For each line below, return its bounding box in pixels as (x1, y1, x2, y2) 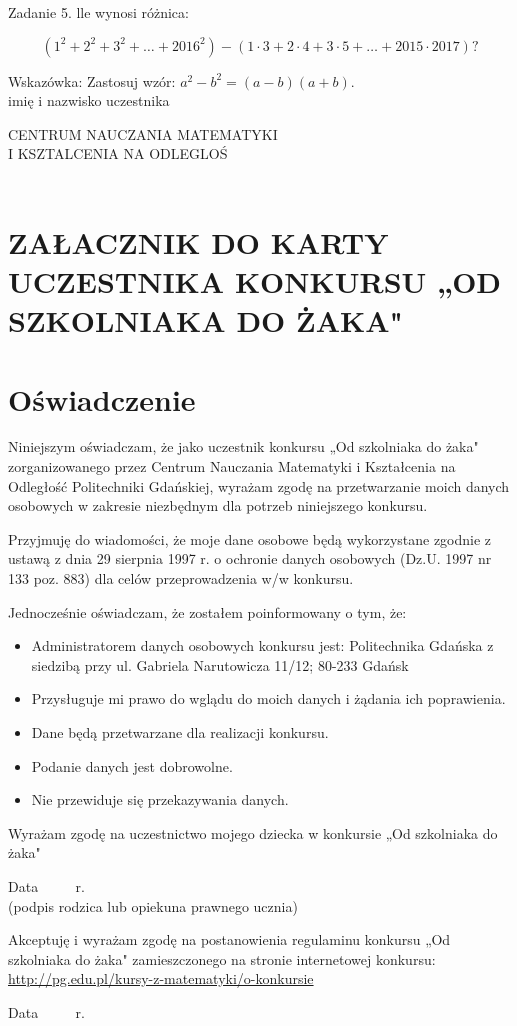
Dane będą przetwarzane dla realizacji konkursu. (31, 721, 329, 742)
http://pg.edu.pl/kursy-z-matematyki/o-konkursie (8, 968, 314, 989)
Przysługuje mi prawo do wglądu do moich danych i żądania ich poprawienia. (31, 688, 506, 709)
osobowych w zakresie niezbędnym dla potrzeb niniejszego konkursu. (8, 495, 428, 516)
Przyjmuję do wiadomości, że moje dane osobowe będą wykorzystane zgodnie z (8, 528, 492, 549)
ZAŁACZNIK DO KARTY (8, 221, 389, 262)
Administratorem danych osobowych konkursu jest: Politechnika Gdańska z (31, 635, 494, 656)
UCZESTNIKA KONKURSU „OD (8, 260, 502, 301)
